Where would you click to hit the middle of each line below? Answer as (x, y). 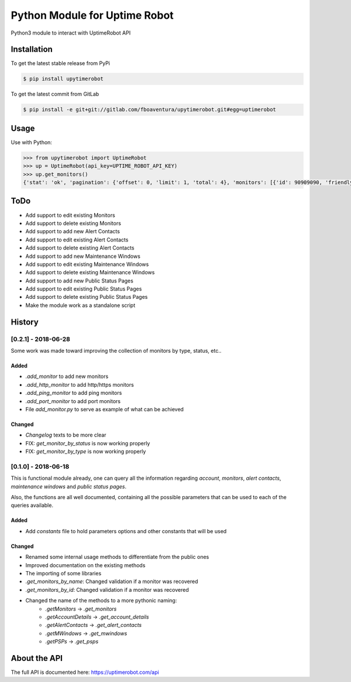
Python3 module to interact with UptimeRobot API (71, 33)
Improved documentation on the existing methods (85, 565)
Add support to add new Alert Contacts (73, 231)
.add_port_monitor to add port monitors (73, 401)
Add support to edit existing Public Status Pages (84, 289)
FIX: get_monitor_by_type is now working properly (86, 452)
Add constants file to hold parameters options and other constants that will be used (126, 531)
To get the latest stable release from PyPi (61, 63)
